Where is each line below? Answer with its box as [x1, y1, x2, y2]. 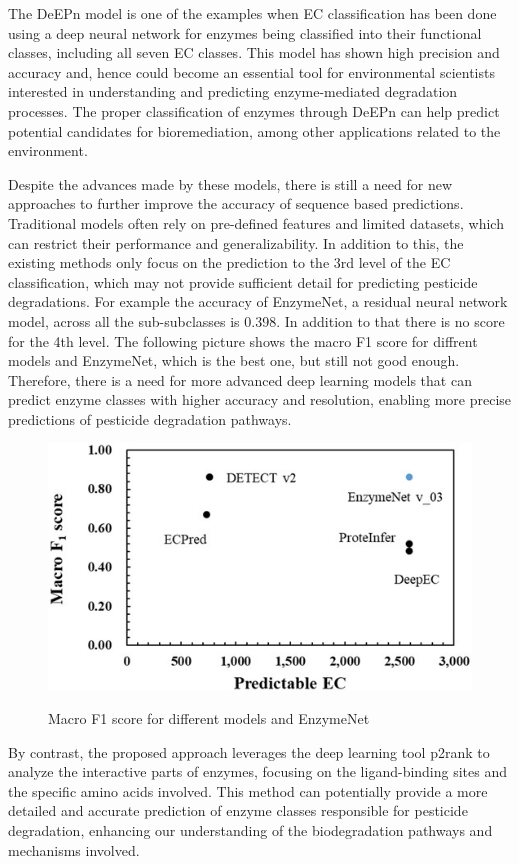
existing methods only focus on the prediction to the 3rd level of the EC [8, 252, 451, 273]
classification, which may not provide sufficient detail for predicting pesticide [8, 271, 478, 292]
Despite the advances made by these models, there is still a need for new [8, 173, 452, 194]
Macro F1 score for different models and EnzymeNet [48, 708, 370, 729]
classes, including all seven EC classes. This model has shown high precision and [8, 42, 500, 63]
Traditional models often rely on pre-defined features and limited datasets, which [8, 212, 504, 233]
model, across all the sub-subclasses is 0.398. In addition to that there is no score [8, 310, 505, 331]
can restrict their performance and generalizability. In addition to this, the [8, 232, 464, 253]
